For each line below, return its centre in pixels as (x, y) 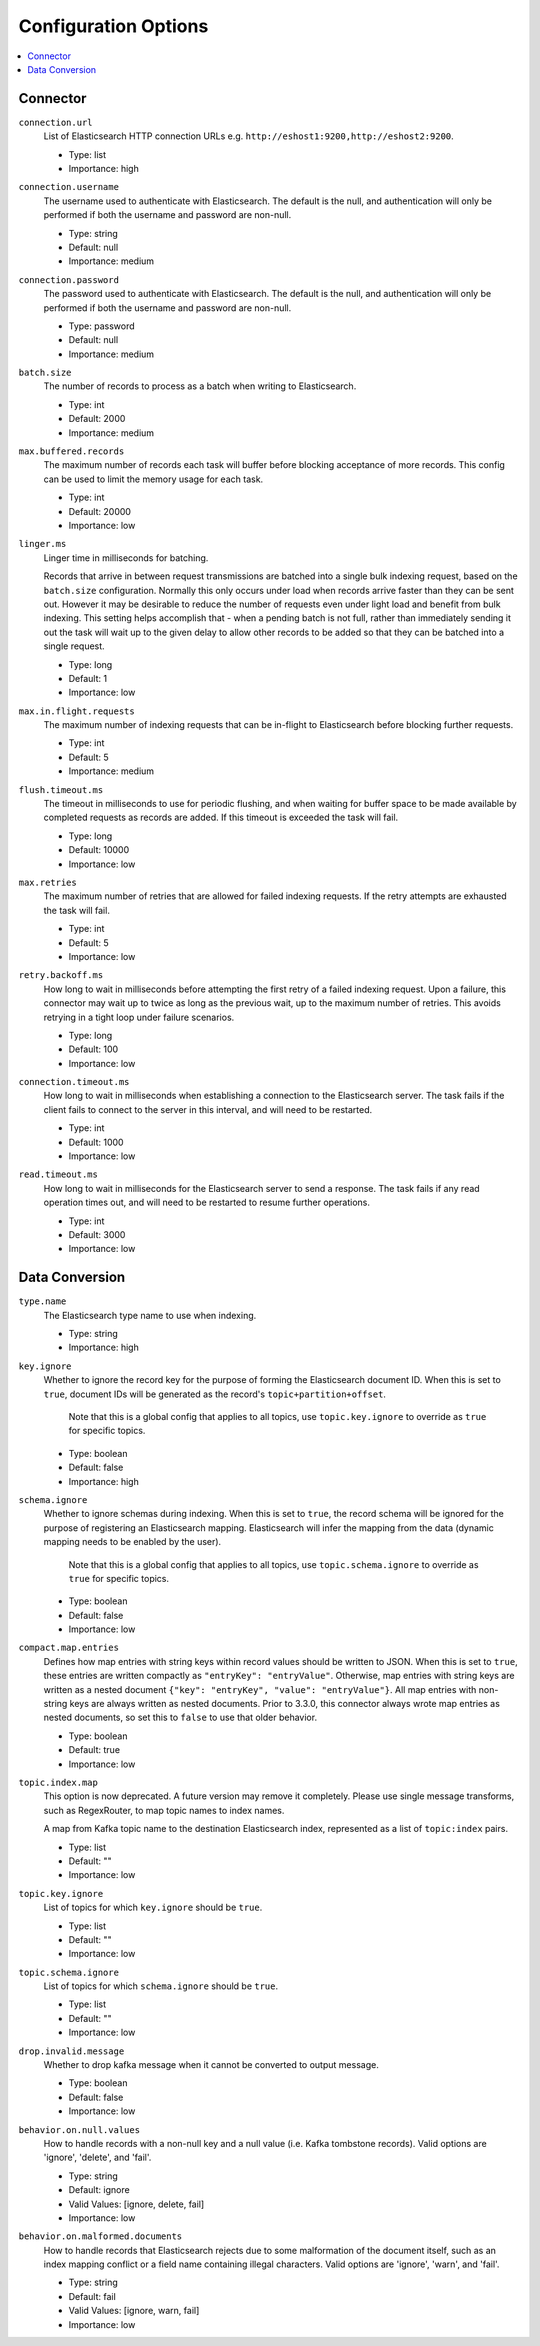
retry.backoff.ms (61, 975)
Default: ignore (99, 2190)
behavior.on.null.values (79, 2129)
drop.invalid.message (71, 2051)
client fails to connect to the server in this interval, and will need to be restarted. (208, 1109)
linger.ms (42, 544)
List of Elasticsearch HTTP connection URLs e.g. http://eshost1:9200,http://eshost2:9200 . (248, 136)
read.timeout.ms (58, 1174)
